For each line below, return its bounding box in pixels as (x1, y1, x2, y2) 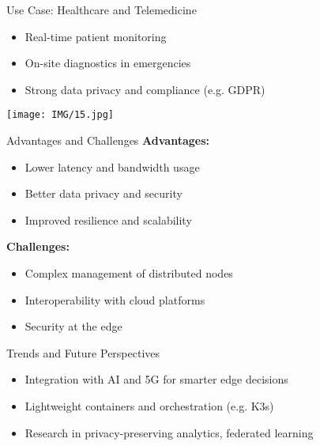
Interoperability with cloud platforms (24, 291, 205, 308)
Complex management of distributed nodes (24, 265, 233, 281)
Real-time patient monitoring (24, 28, 167, 44)
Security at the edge (24, 318, 122, 334)
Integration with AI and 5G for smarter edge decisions (24, 371, 288, 387)
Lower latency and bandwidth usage (24, 158, 200, 175)
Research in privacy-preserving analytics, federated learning (24, 424, 314, 440)
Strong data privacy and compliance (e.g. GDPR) (24, 81, 265, 97)
